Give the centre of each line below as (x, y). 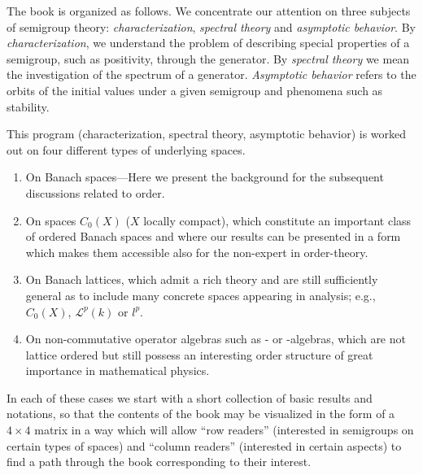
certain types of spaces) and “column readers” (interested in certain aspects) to (204, 445)
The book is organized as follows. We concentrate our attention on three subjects (209, 11)
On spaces (51, 220)
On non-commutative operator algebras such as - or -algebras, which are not (216, 339)
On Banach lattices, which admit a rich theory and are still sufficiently (202, 279)
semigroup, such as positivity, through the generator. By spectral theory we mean (208, 58)
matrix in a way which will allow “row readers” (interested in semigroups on (224, 430)
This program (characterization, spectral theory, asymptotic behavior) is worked (207, 134)
